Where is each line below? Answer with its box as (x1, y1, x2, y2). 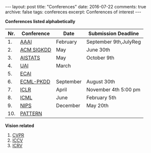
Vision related (5, 123, 34, 128)
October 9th (86, 54, 114, 61)
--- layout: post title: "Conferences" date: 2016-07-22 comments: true (5, 4, 147, 9)
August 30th (86, 78, 115, 85)
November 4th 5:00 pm (86, 86, 141, 93)
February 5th (86, 94, 117, 101)
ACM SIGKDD (20, 47, 51, 53)
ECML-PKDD (20, 78, 50, 85)
